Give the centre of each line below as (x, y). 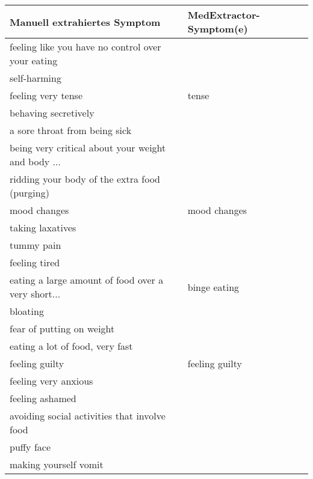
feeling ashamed (43, 398)
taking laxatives (43, 227)
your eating (34, 60)
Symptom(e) (218, 29)
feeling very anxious (51, 381)
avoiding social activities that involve (88, 416)
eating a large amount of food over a (87, 280)
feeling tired (35, 262)
